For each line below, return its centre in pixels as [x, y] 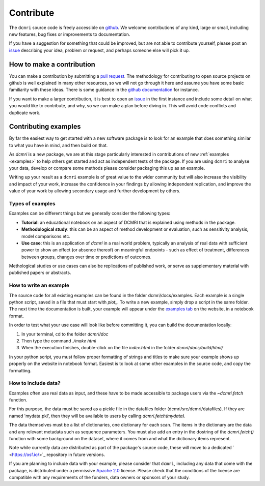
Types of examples [32, 203]
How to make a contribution [52, 64]
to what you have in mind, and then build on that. [58, 145]
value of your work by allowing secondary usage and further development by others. [95, 191]
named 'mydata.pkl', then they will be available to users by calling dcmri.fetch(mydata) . [97, 416]
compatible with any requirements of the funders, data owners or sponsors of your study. [99, 477]
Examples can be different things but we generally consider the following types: [90, 213]
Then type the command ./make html [59, 341]
